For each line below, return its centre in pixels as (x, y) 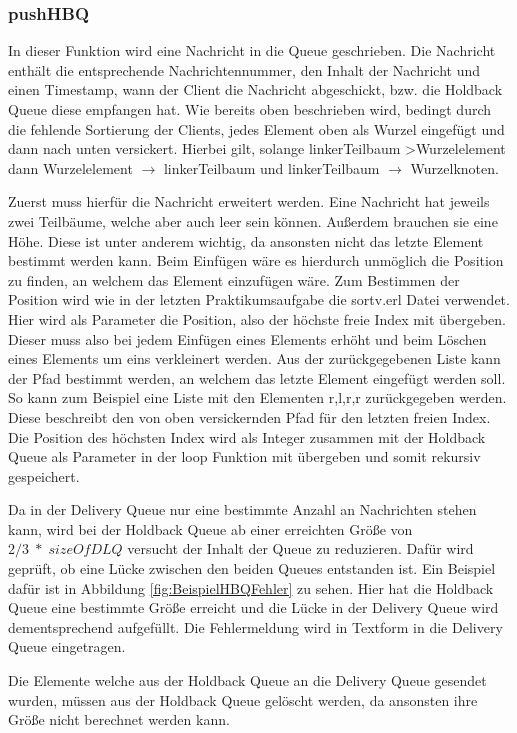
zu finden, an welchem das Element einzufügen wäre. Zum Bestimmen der (234, 279)
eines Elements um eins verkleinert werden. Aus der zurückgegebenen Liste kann (254, 358)
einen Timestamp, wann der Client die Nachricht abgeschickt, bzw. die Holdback (255, 89)
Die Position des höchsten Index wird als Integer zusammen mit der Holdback (247, 436)
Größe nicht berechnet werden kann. (119, 719)
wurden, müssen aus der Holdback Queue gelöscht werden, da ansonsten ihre (243, 699)
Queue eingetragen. (67, 646)
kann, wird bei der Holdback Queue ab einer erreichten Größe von (210, 528)
